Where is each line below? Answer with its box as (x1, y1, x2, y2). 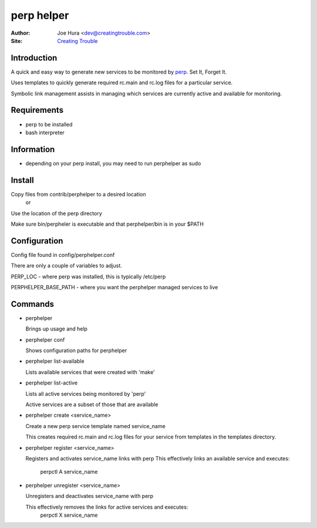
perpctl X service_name (40, 512, 98, 519)
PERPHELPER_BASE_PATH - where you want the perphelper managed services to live (11, 283, 218, 290)
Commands (11, 299, 55, 309)
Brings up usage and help (25, 325, 88, 332)
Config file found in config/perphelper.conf (11, 251, 115, 258)
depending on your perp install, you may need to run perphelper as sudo (25, 159, 201, 167)
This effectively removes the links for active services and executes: (25, 503, 188, 510)
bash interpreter (25, 129, 65, 136)
